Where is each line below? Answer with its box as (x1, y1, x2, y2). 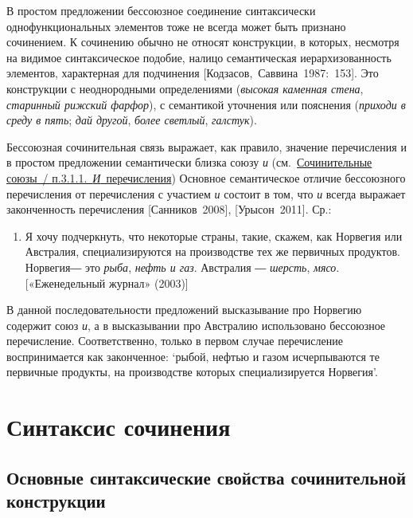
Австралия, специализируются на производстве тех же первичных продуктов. (25, 243, 400, 260)
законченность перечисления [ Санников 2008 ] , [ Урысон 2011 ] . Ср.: (6, 201, 332, 218)
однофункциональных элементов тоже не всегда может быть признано (6, 18, 346, 34)
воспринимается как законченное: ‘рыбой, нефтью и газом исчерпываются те (6, 347, 380, 364)
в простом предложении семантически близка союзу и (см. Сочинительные (6, 154, 372, 171)
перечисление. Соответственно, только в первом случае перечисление (6, 332, 343, 349)
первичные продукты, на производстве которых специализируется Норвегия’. (6, 363, 378, 380)
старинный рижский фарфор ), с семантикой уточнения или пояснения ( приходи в (6, 96, 406, 112)
